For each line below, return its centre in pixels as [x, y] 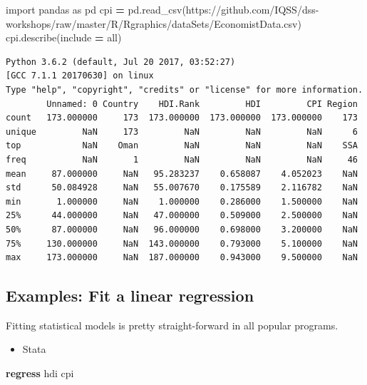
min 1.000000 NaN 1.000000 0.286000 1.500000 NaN [182, 201]
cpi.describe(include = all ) [64, 37]
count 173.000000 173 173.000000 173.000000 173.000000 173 [182, 118]
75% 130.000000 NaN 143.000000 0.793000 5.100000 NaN [182, 243]
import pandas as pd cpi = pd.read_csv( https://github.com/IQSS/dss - [162, 9]
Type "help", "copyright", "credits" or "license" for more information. [185, 89]
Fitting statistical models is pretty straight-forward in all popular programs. [172, 325]
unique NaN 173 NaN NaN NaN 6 [182, 132]
